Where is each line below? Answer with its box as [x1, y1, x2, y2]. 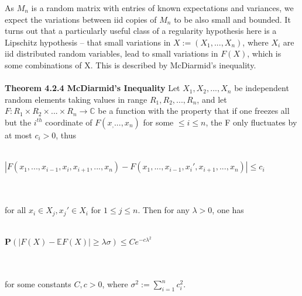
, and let [197, 93, 227, 105]
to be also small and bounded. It [174, 13, 291, 25]
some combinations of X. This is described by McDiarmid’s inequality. [5, 58, 256, 71]
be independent [234, 82, 289, 94]
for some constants [5, 278, 71, 290]
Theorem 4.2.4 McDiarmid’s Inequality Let [5, 82, 180, 94]
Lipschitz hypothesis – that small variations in [5, 36, 171, 48]
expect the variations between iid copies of [5, 13, 157, 25]
